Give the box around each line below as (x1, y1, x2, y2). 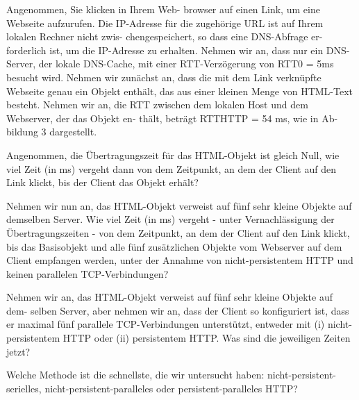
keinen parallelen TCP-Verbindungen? (6, 266, 169, 281)
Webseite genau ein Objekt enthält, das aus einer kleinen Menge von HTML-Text (6, 83, 353, 98)
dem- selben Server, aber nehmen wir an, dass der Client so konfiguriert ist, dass (6, 303, 349, 317)
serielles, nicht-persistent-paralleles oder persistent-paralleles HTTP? (6, 381, 298, 395)
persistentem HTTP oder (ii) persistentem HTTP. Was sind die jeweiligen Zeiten (6, 331, 351, 345)
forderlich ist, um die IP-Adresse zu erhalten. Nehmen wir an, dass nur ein (6, 42, 324, 57)
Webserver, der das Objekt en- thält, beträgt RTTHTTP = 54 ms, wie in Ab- (6, 110, 338, 125)
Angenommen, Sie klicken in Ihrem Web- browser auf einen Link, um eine (6, 2, 320, 16)
